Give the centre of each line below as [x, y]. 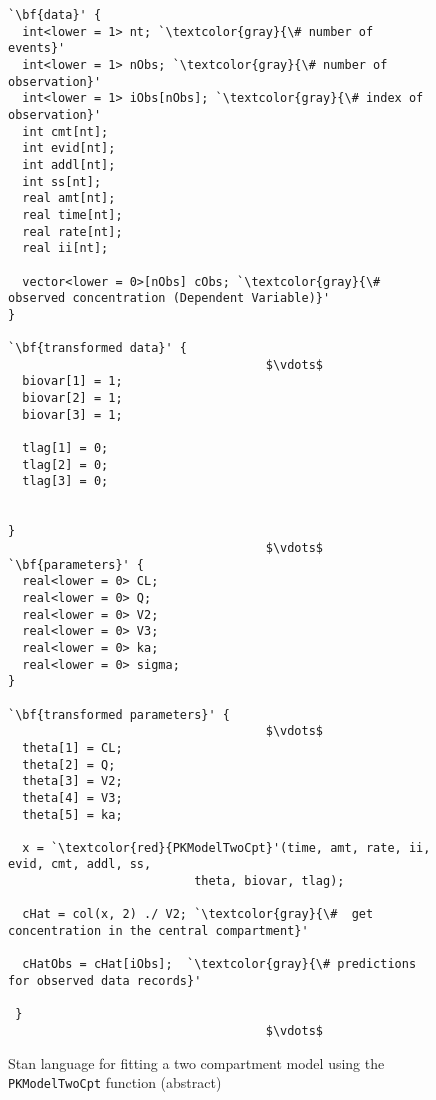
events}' [37, 48]
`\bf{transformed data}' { [97, 348]
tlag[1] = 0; [65, 448]
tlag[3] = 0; [65, 481]
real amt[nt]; [69, 198]
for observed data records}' [105, 981]
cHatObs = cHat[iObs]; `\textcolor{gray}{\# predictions [219, 964]
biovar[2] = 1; [72, 398]
